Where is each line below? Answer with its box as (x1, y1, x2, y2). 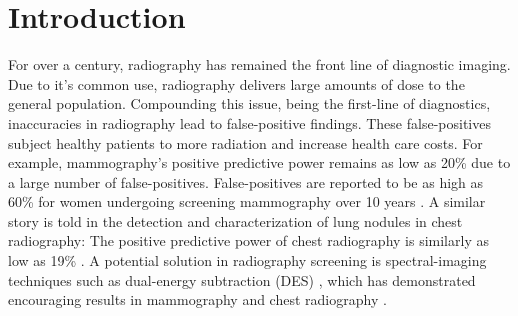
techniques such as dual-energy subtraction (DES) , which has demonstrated (8, 269, 476, 290)
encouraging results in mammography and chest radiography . (8, 289, 387, 310)
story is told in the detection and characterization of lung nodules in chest (8, 210, 463, 231)
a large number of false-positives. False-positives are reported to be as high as (8, 171, 484, 192)
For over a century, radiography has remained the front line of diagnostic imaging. (8, 54, 511, 75)
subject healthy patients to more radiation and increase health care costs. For (8, 132, 483, 153)
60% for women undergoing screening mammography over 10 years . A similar (8, 191, 486, 212)
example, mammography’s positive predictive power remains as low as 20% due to (8, 152, 511, 173)
